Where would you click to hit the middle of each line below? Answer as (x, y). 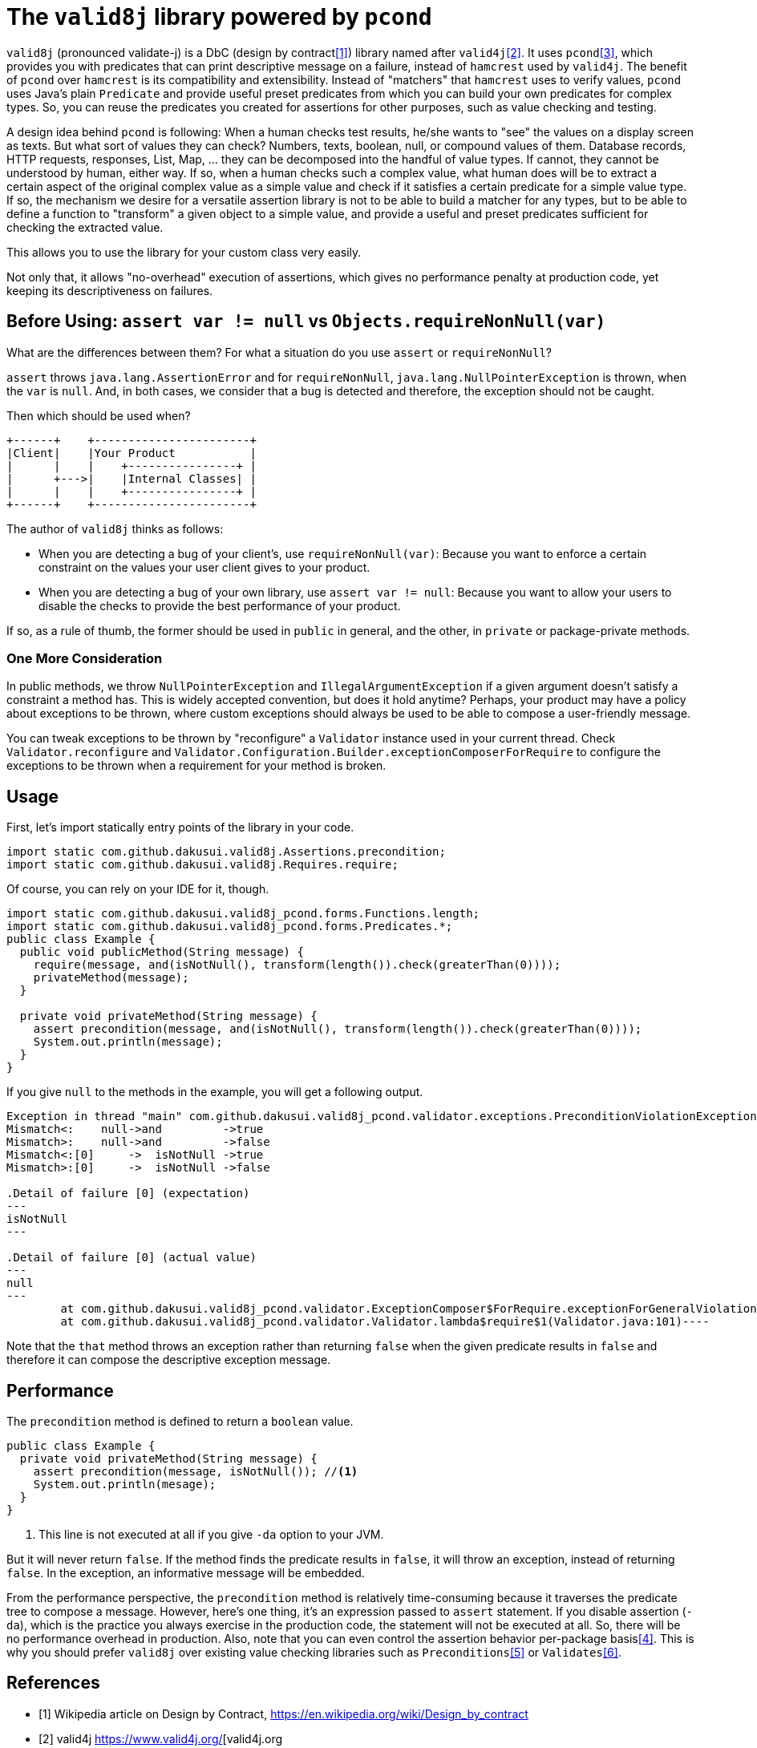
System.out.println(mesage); (125, 1485)
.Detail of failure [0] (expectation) (128, 1194)
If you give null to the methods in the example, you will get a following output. (215, 1092)
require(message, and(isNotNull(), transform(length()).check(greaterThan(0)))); (297, 965)
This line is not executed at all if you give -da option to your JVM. (211, 1535)
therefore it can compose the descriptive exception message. (169, 1360)
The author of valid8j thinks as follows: (115, 528)
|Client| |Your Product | (132, 453)
